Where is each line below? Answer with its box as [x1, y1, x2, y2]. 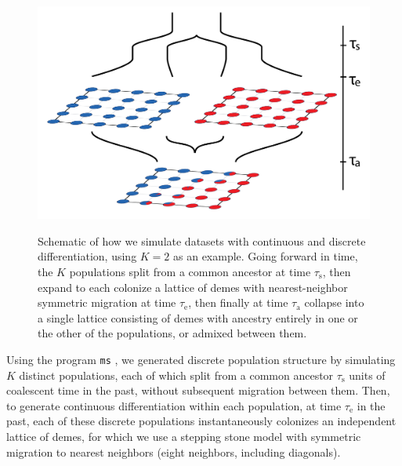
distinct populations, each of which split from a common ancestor [19, 366, 334, 383]
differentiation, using [38, 248, 137, 264]
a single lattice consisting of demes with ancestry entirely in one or [38, 309, 358, 326]
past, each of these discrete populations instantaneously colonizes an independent [6, 413, 397, 429]
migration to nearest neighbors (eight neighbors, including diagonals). [6, 443, 341, 460]
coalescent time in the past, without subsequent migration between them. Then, [6, 382, 390, 399]
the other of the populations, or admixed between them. [38, 325, 307, 341]
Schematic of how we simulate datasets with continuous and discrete [38, 232, 366, 249]
